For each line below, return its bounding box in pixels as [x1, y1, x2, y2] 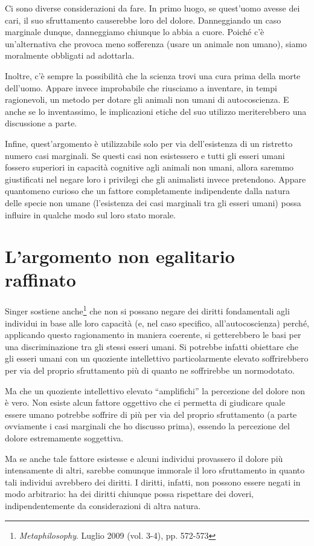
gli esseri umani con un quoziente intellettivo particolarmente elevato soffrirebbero [5, 352, 309, 365]
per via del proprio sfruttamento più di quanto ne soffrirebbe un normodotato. [5, 364, 295, 377]
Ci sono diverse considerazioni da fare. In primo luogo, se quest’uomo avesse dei [5, 2, 300, 14]
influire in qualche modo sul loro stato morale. [5, 208, 176, 221]
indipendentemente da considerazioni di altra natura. [5, 499, 201, 512]
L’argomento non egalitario [5, 244, 235, 268]
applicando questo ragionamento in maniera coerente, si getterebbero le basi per [5, 328, 301, 341]
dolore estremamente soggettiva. [5, 432, 124, 444]
